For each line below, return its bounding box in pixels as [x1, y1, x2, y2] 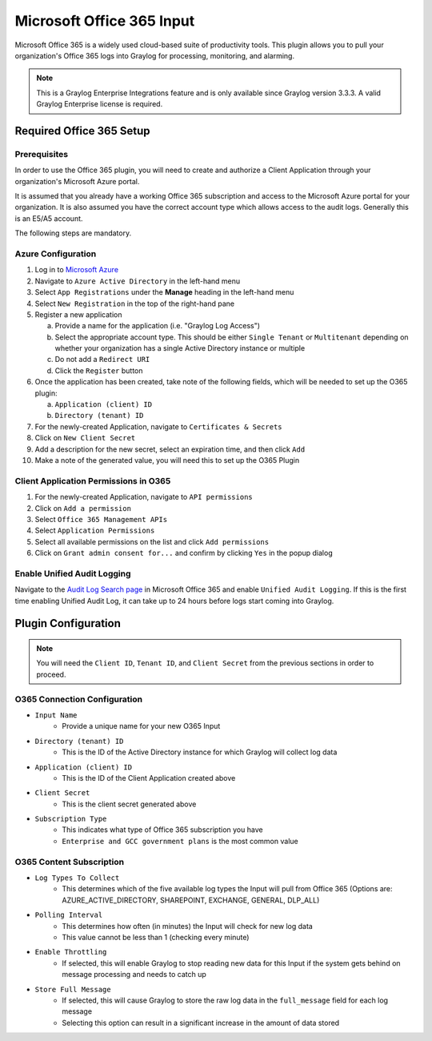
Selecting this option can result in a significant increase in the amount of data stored [62, 1018, 340, 1027]
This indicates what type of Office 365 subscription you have [62, 825, 263, 834]
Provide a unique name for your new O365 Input [62, 721, 221, 731]
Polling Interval [34, 910, 103, 920]
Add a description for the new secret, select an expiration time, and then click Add [34, 444, 306, 454]
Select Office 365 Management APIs [34, 514, 168, 524]
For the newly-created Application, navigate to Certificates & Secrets [34, 421, 283, 432]
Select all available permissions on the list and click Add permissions [34, 537, 270, 546]
